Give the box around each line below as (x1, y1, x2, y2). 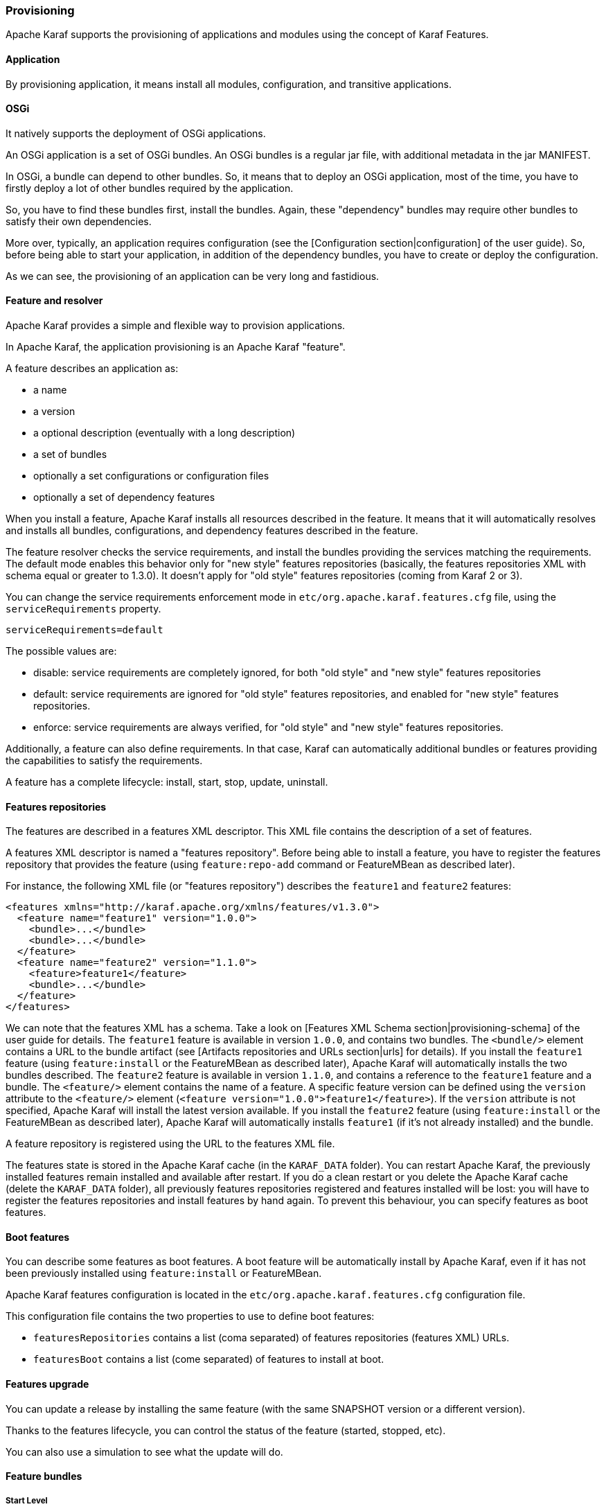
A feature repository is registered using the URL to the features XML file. (6, 1138, 335, 1150)
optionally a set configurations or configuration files (33, 470, 269, 482)
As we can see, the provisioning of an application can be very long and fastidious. (6, 270, 380, 282)
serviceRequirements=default (6, 624, 163, 636)
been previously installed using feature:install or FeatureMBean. (6, 1267, 322, 1280)
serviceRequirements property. (6, 603, 161, 615)
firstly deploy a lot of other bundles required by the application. (6, 182, 294, 194)
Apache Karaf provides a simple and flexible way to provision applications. (6, 319, 346, 332)
